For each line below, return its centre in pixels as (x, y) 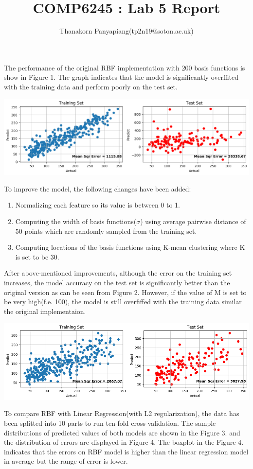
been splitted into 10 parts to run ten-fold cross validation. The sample (110, 423)
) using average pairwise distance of (193, 221)
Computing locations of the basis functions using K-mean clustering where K (130, 247)
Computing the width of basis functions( (76, 221)
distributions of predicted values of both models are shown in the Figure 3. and (122, 432)
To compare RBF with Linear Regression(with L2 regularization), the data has (122, 413)
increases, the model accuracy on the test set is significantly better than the (117, 282)
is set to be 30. (37, 256)
